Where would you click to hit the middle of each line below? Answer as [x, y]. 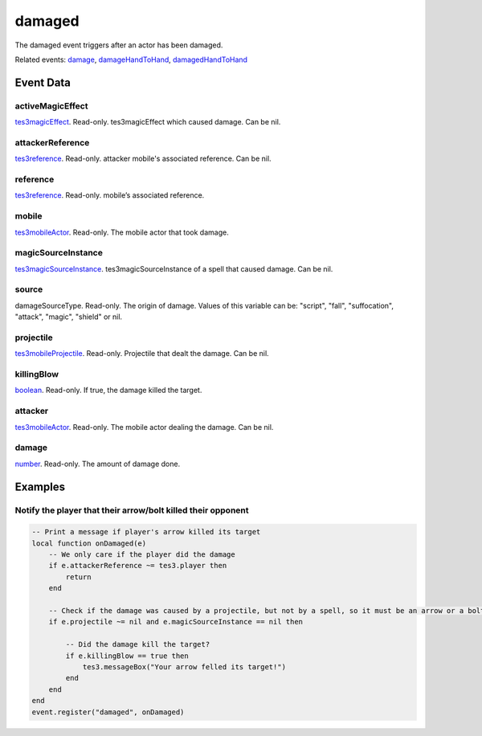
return [78, 577]
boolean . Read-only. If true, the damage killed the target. [108, 390]
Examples [40, 487]
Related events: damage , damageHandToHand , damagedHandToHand [131, 59]
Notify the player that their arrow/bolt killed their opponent [132, 510]
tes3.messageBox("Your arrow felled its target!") [184, 667]
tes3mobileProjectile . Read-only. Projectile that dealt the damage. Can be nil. [142, 354]
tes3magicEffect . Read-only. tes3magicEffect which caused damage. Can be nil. [148, 122]
